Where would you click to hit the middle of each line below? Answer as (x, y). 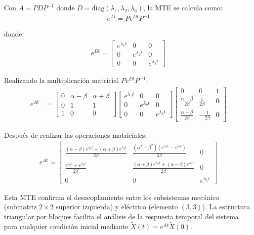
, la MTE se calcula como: (183, 7)
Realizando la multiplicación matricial (62, 80)
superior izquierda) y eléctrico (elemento (117, 207)
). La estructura (226, 207)
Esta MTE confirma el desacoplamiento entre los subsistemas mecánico (112, 197)
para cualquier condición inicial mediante (66, 226)
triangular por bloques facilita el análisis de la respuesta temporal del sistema (121, 216)
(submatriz (21, 207)
